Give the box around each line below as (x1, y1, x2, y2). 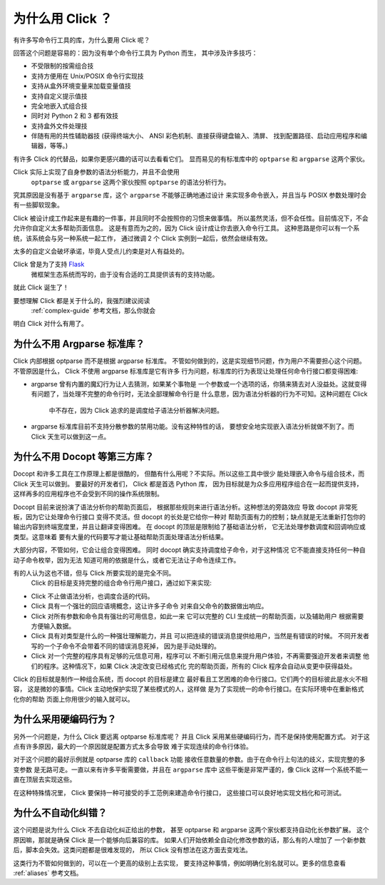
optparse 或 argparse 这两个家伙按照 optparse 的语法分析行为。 (31, 178, 230, 186)
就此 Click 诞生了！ (13, 283, 69, 292)
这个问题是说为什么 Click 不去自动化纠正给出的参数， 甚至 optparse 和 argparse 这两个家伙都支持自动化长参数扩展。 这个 (13, 826, 370, 834)
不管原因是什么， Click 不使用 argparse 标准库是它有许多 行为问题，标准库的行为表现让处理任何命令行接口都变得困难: (13, 367, 359, 375)
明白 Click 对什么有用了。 (13, 319, 88, 328)
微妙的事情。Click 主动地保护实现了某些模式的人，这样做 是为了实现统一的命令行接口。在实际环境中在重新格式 (39, 685, 364, 693)
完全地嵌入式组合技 (31, 101, 88, 110)
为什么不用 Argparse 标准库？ (13, 338, 145, 350)
